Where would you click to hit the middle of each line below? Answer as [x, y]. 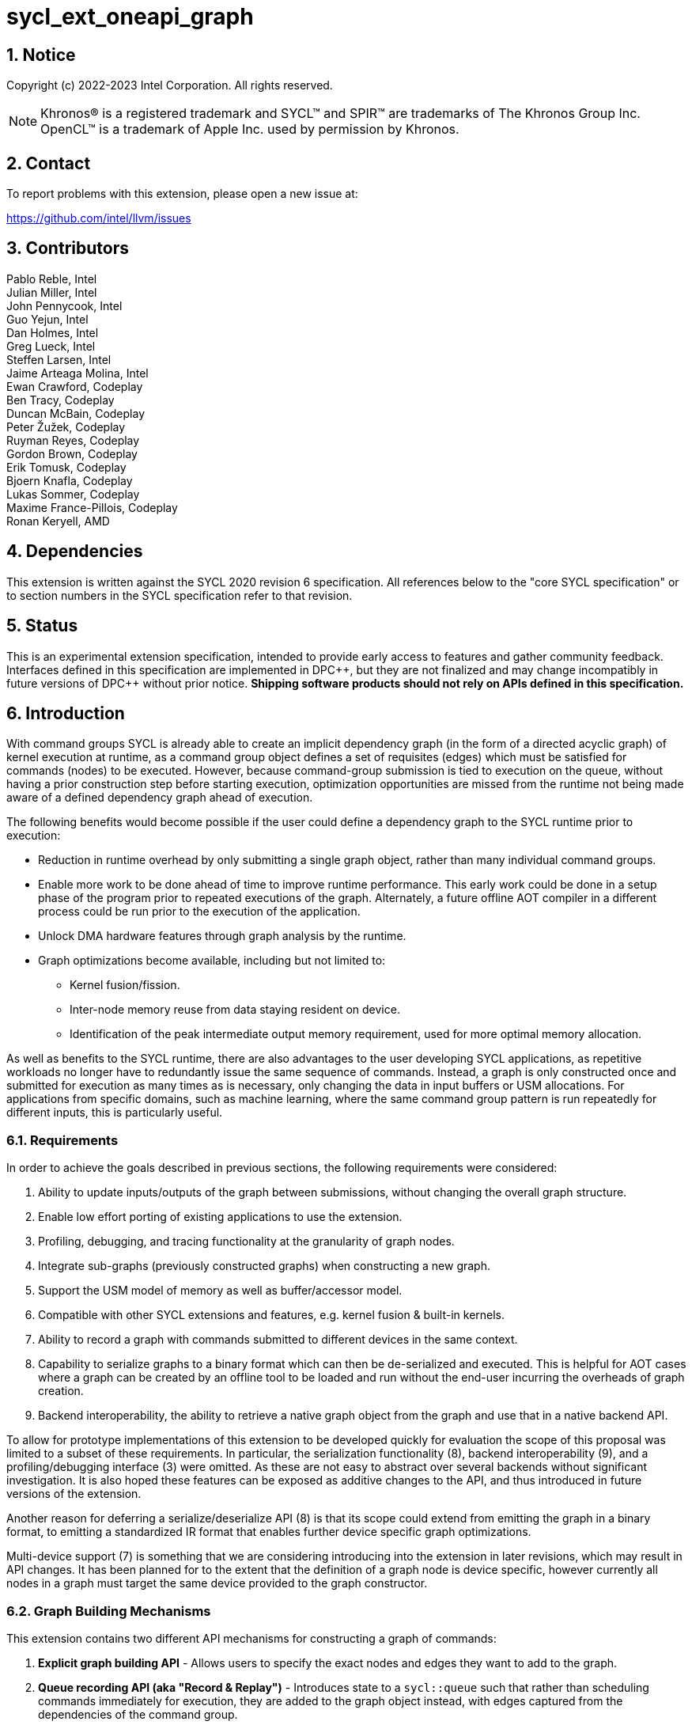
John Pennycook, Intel [64, 305]
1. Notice [41, 55]
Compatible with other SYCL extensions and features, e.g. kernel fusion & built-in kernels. [272, 1315]
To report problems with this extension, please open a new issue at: [182, 194]
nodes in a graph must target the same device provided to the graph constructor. [217, 1583]
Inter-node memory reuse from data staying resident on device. [235, 1010]
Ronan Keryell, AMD [58, 521]
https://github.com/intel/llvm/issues [99, 218]
